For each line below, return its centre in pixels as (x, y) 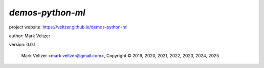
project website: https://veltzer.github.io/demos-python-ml (68, 27)
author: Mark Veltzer (30, 36)
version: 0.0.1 (22, 45)
